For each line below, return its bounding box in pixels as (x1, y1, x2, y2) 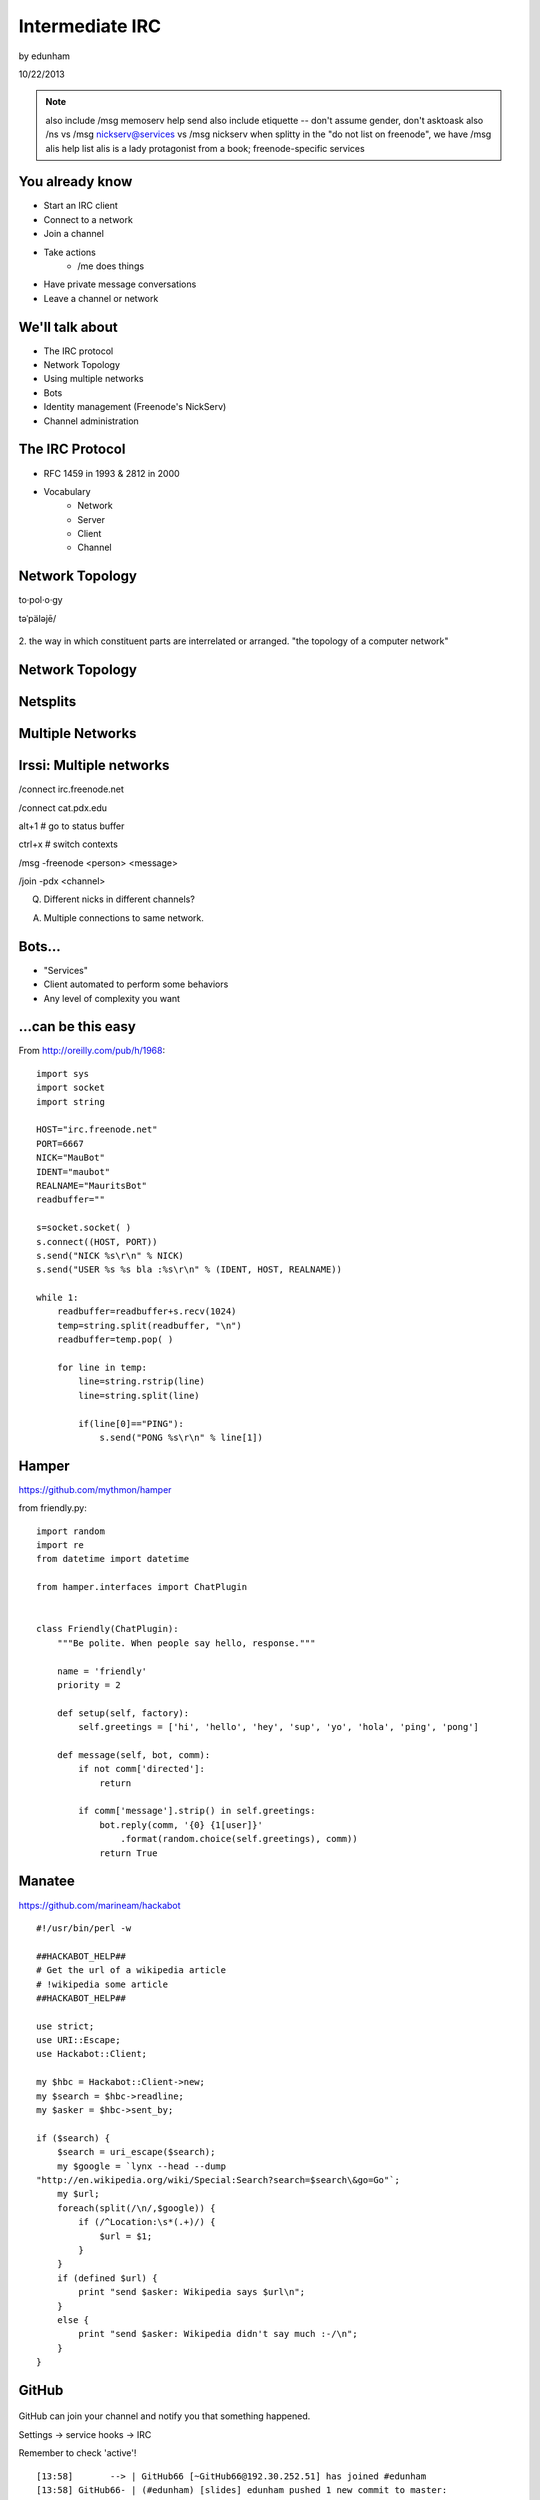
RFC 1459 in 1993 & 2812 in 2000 (43, 467, 180, 479)
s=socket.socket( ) (36, 1222, 132, 1234)
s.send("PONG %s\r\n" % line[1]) (99, 1431, 264, 1443)
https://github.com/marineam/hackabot (18, 1899, 181, 1911)
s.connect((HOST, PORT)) (36, 1236, 158, 1247)
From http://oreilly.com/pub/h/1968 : (18, 1045, 166, 1057)
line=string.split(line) (78, 1390, 200, 1401)
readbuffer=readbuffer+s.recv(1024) (56, 1306, 237, 1317)
